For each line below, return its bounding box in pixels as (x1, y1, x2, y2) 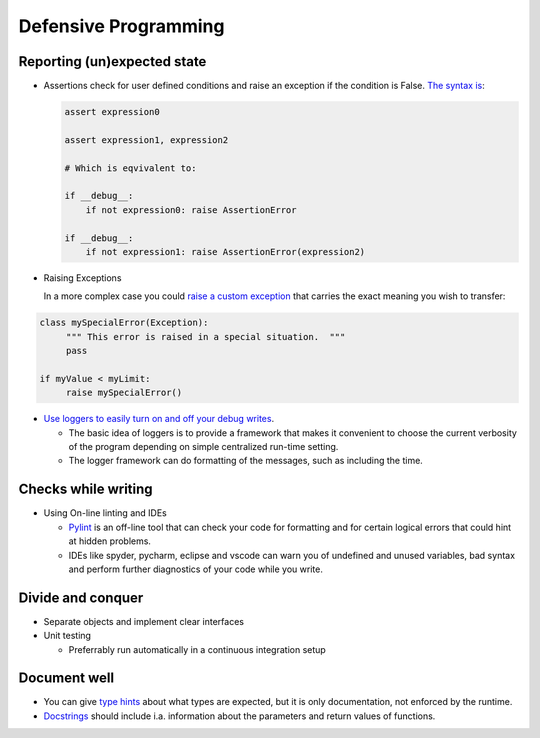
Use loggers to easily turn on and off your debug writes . (43, 413, 275, 425)
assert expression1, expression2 (64, 134, 229, 145)
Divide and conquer (18, 589, 144, 606)
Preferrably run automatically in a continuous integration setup (68, 643, 327, 655)
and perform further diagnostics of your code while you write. (68, 563, 324, 575)
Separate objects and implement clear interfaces (43, 615, 245, 627)
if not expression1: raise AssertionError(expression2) (85, 246, 366, 257)
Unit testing (43, 630, 92, 642)
